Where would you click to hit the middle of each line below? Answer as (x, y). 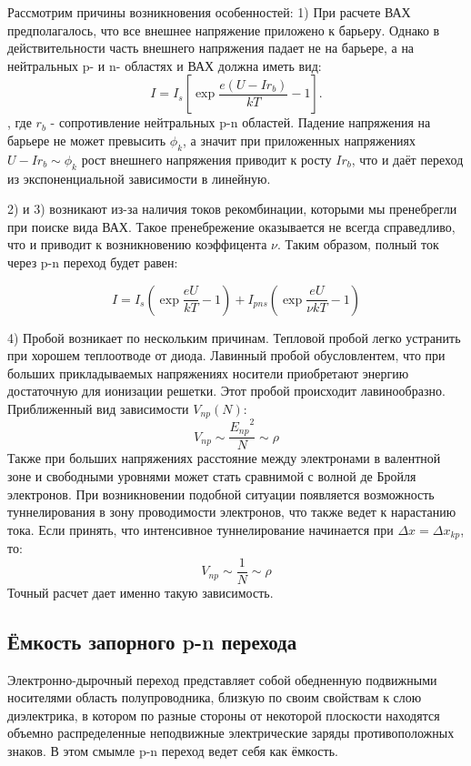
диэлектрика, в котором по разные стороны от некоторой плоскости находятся (224, 715)
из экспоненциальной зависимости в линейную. (139, 178)
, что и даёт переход (407, 159)
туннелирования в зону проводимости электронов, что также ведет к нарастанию (232, 512)
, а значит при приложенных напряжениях (300, 140)
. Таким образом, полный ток (358, 244)
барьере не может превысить (87, 140)
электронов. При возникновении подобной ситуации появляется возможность (221, 494)
